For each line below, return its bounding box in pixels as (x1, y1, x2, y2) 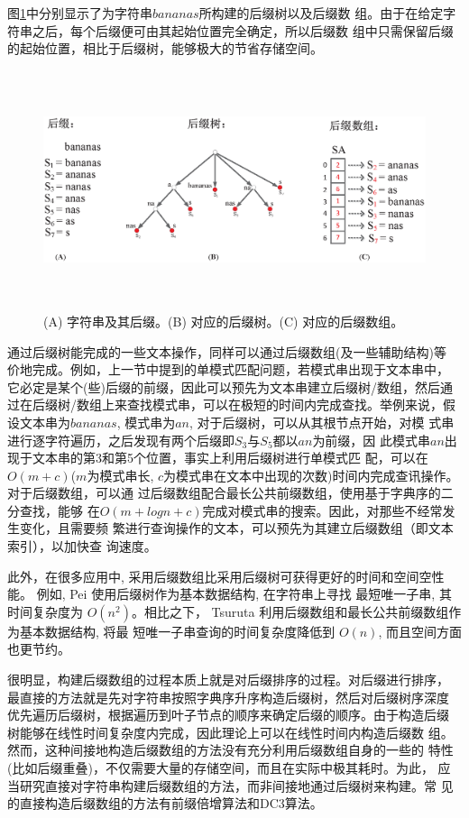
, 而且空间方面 (378, 621, 463, 640)
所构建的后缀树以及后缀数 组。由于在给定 (198, 4, 444, 22)
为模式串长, (87, 465, 154, 484)
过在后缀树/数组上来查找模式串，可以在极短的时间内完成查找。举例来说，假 (7, 395, 455, 414)
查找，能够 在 (19, 501, 100, 519)
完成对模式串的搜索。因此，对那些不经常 (202, 501, 443, 519)
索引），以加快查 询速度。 (7, 537, 157, 556)
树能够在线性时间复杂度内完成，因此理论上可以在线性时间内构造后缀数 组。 (7, 722, 454, 741)
